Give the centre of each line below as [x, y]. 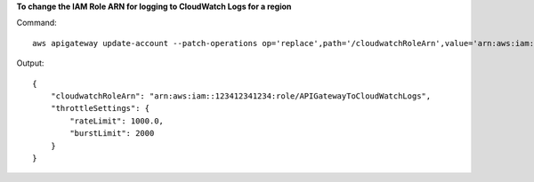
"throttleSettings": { [100, 108]
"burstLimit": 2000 [112, 134]
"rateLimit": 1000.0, [117, 121]
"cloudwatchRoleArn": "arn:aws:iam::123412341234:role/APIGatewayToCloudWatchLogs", [241, 96]
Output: [30, 63]
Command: [36, 23]
